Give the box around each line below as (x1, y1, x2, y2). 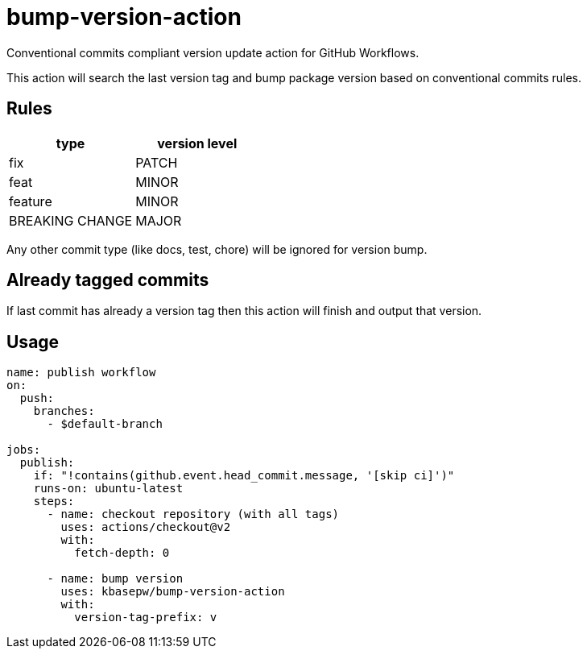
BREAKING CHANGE (9, 212, 133, 229)
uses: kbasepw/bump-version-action (60, 585, 285, 599)
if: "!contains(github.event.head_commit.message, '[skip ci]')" (33, 469, 455, 483)
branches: (33, 404, 95, 418)
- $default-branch (47, 417, 163, 431)
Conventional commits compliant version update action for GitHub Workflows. (6, 45, 420, 60)
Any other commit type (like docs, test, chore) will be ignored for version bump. (6, 242, 428, 256)
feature (9, 193, 52, 209)
